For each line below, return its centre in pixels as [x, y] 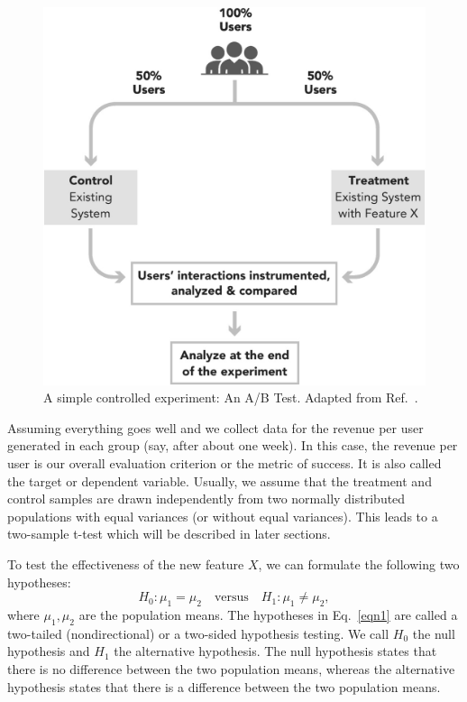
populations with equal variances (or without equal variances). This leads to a [223, 516]
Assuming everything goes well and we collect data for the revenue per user [215, 427]
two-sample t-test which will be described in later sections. [169, 534]
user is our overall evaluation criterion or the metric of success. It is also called [224, 462]
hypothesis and [49, 651]
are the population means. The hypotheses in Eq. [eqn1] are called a [268, 614]
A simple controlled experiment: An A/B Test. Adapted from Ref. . [231, 397]
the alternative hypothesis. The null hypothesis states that [275, 651]
